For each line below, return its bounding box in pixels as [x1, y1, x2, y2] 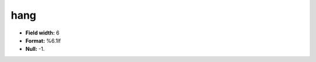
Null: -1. [25, 46, 45, 53]
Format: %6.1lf [25, 37, 61, 44]
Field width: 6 [25, 29, 60, 36]
